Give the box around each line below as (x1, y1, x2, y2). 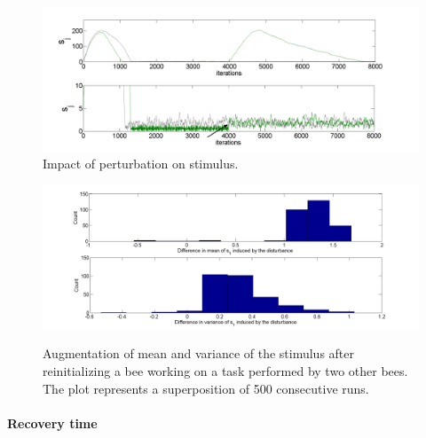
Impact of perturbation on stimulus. (43, 153, 239, 172)
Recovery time (7, 413, 98, 432)
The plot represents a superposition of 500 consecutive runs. (43, 379, 369, 397)
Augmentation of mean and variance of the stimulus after (43, 344, 355, 363)
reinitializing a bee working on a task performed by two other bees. (43, 362, 408, 379)
